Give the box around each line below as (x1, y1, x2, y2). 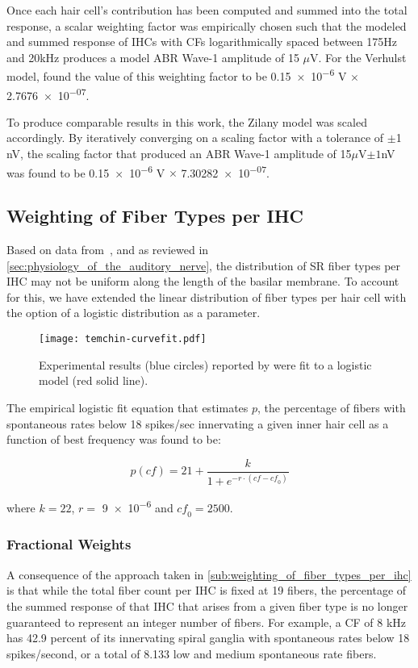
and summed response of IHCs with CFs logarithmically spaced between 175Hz (6, 33, 398, 50)
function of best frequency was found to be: (6, 431, 221, 448)
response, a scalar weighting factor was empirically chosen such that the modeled (6, 17, 407, 34)
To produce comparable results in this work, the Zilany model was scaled (6, 113, 367, 130)
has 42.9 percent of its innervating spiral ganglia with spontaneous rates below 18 (6, 629, 410, 646)
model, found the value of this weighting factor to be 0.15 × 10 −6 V (6, 65, 347, 85)
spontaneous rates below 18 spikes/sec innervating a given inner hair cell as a (6, 415, 389, 432)
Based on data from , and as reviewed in (6, 241, 209, 258)
